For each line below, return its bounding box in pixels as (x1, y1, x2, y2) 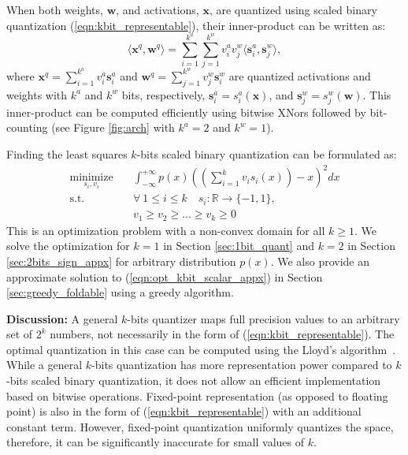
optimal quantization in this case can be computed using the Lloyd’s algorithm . (6, 341, 396, 357)
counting (6, 119, 48, 136)
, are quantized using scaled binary (209, 2, 377, 17)
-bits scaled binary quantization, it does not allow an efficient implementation (6, 372, 381, 389)
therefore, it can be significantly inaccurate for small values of (6, 434, 304, 450)
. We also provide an (270, 252, 370, 269)
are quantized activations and (228, 67, 371, 84)
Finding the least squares (6, 146, 128, 162)
